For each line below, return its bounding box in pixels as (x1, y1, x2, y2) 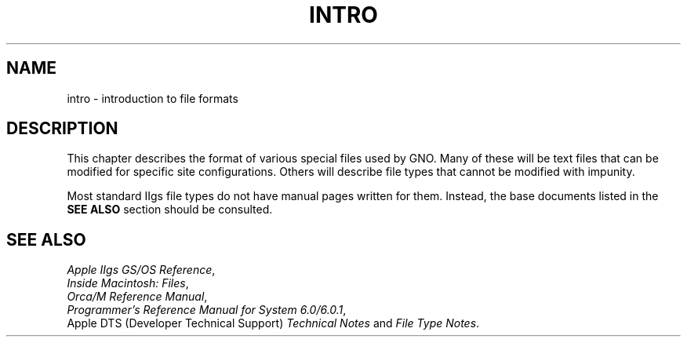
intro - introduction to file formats (67, 91, 238, 105)
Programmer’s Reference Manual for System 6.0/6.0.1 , (67, 303, 347, 317)
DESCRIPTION (6, 119, 118, 139)
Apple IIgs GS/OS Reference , (67, 263, 216, 277)
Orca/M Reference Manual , (67, 290, 208, 304)
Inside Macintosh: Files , (67, 276, 189, 290)
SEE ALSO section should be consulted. (67, 203, 273, 217)
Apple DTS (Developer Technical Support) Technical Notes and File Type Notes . (67, 316, 480, 330)
